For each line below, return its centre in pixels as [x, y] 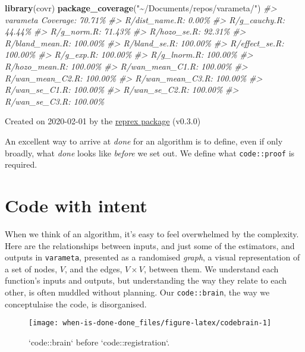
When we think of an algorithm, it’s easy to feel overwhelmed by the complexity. [152, 233]
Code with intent [76, 205]
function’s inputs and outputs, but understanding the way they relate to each [146, 280]
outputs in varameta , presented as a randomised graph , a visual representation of [152, 257]
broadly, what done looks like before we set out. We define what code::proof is [150, 153]
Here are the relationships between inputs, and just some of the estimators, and [150, 245]
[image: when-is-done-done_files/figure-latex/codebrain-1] [150, 323]
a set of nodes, [31, 268]
